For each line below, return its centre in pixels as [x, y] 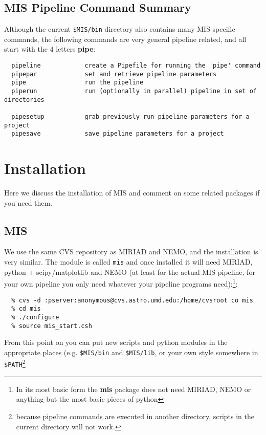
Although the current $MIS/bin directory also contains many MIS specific [120, 29]
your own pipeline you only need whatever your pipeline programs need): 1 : [121, 283]
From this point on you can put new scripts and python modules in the [116, 342]
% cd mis [26, 309]
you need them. [28, 202]
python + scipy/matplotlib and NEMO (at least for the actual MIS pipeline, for [130, 271]
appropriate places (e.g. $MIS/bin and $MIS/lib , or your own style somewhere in [131, 352]
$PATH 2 [15, 363]
